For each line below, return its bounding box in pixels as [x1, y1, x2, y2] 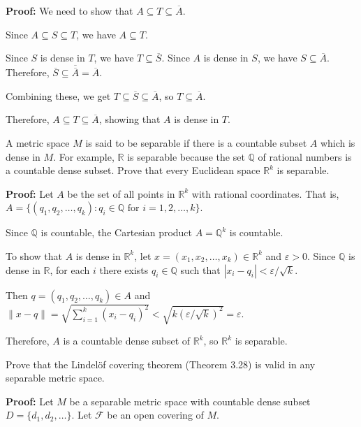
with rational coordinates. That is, [191, 186, 339, 201]
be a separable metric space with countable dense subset [69, 393, 311, 408]
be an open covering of [107, 407, 204, 422]
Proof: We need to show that [6, 3, 133, 17]
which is [320, 136, 355, 150]
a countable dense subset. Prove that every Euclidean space [6, 163, 260, 178]
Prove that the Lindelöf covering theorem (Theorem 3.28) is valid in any [6, 356, 316, 371]
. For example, [53, 149, 115, 164]
